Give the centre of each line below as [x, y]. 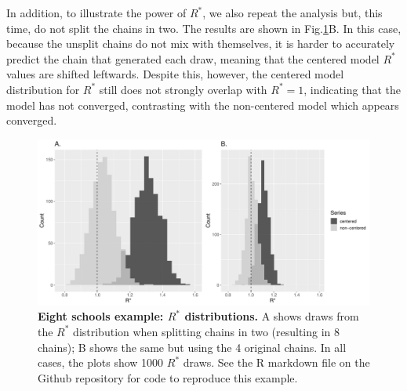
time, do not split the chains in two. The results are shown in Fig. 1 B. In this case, [204, 28]
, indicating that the [352, 89]
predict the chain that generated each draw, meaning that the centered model [193, 58]
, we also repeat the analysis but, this [293, 13]
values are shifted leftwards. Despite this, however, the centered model [175, 74]
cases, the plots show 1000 [101, 362]
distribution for [43, 89]
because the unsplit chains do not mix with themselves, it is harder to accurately [201, 43]
